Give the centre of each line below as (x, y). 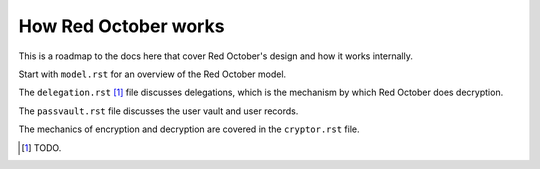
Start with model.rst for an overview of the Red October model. (152, 74)
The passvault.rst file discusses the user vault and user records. (158, 111)
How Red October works (121, 26)
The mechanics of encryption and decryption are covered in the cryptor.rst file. (189, 129)
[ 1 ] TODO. (41, 147)
